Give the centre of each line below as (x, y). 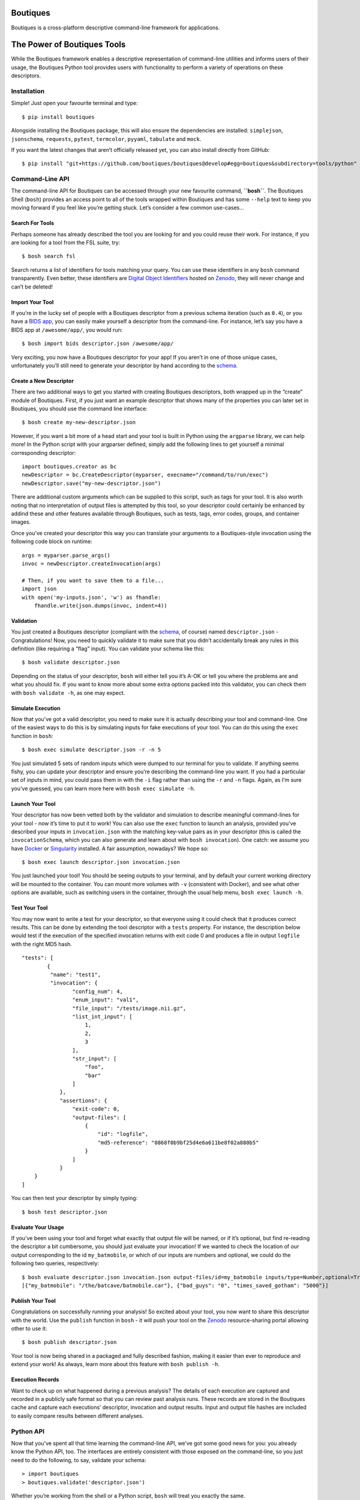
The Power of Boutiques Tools (68, 45)
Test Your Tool (29, 908)
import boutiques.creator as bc (69, 467)
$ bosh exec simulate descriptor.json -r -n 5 (91, 750)
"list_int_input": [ (103, 1016)
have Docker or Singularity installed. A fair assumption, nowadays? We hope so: (110, 848)
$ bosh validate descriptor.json (71, 662)
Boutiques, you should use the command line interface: (79, 409)
